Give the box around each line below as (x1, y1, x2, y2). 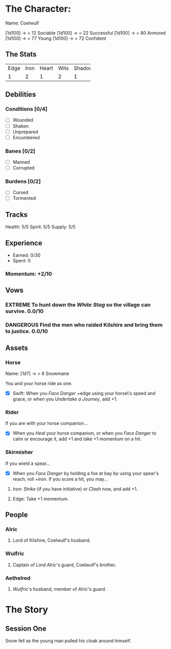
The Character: (5, 3, 71, 15)
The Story (5, 604, 48, 615)
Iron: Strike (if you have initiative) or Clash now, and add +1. (12, 486, 138, 492)
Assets (5, 343, 28, 352)
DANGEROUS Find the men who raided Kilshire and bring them (5, 321, 163, 329)
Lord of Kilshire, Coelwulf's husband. (12, 537, 91, 543)
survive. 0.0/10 (5, 308, 44, 315)
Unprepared (12, 129, 38, 135)
